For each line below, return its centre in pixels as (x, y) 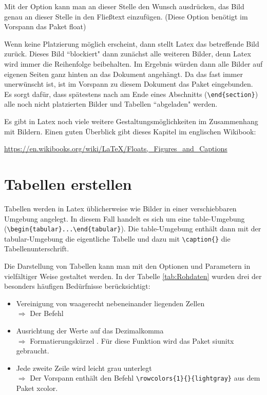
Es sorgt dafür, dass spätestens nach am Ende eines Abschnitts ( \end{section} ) (131, 94)
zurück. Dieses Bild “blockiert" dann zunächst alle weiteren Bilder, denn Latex (128, 54)
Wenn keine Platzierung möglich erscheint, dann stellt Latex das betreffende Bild (132, 43)
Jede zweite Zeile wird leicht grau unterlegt (84, 368)
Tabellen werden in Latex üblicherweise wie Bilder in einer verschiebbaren (120, 208)
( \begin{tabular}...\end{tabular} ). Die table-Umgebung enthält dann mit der (133, 229)
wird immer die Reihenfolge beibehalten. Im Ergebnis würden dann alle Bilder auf (133, 63)
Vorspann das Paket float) (45, 26)
